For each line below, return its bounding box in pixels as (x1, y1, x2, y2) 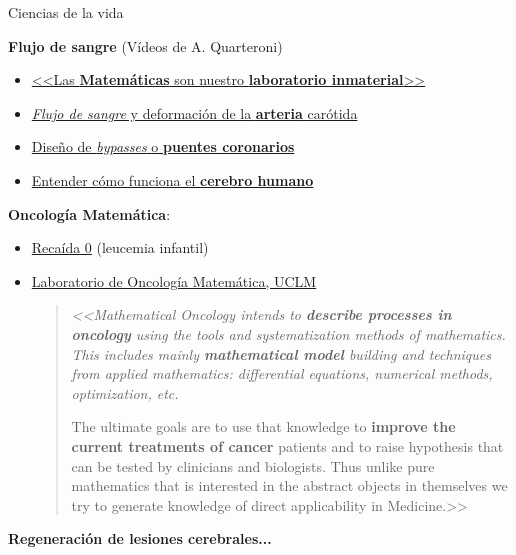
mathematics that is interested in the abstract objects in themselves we (71, 475, 508, 496)
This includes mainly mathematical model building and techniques (71, 343, 491, 364)
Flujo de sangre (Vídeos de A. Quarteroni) (8, 35, 283, 56)
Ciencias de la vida (8, 2, 124, 22)
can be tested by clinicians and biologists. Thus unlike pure (71, 455, 435, 476)
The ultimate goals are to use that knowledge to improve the (71, 416, 456, 437)
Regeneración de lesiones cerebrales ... (8, 528, 272, 549)
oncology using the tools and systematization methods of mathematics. (71, 323, 506, 344)
